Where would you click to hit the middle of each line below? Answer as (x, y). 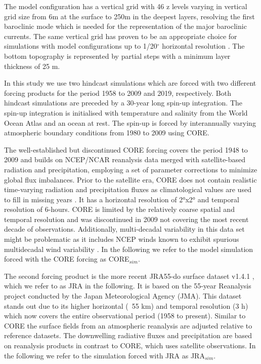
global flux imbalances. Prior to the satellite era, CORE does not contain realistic (130, 179)
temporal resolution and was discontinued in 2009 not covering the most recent (126, 219)
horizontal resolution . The (203, 46)
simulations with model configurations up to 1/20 (81, 46)
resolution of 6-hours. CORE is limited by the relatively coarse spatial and (119, 209)
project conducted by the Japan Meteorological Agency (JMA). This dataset (123, 296)
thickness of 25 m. (32, 66)
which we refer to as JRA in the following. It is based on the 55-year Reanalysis (128, 286)
